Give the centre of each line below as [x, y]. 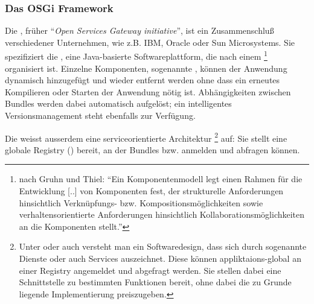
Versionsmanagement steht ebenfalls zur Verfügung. [100, 116]
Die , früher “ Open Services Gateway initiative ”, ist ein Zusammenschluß [139, 30]
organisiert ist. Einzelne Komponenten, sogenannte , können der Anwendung [146, 68]
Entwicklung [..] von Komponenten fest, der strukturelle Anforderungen [151, 191]
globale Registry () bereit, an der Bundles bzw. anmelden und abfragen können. [152, 149]
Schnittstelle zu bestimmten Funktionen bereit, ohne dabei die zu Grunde [155, 282]
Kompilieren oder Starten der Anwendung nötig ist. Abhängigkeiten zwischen [148, 91]
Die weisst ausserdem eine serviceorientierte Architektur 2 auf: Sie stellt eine [146, 137]
